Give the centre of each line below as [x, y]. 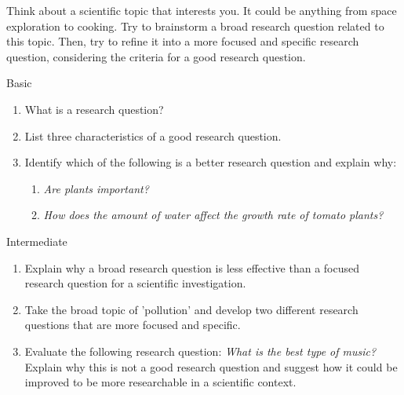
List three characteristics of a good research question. [153, 135]
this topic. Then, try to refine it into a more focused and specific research [183, 41]
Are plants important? [96, 188]
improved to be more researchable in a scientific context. [160, 382]
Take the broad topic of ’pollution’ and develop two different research [191, 309]
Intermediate [37, 241]
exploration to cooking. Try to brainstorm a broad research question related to [195, 26]
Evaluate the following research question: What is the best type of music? [200, 351]
